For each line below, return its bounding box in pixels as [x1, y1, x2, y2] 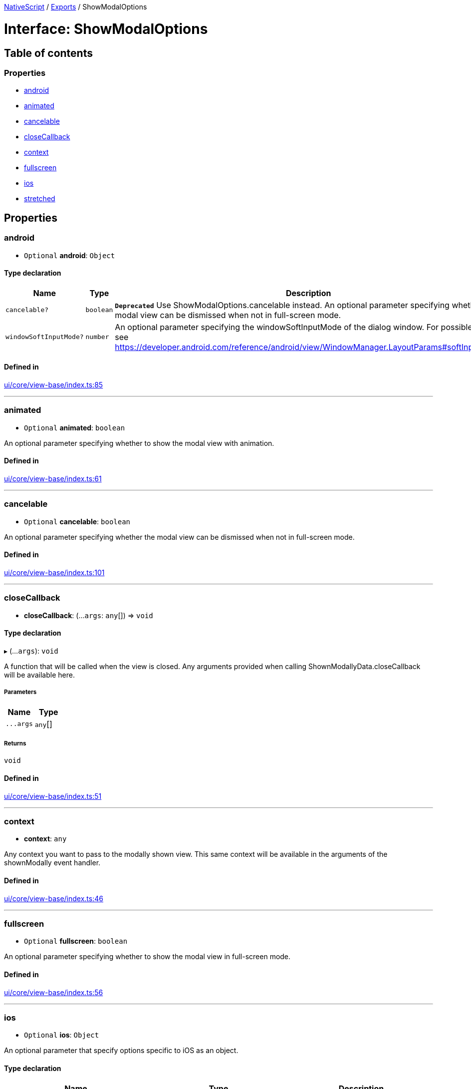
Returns [4, 740, 26, 747]
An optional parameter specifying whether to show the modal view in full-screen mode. [4, 952, 291, 961]
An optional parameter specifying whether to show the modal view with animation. [4, 438, 274, 447]
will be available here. [4, 670, 75, 679]
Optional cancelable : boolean [24, 517, 131, 526]
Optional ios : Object [24, 1031, 99, 1040]
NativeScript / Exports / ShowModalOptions [4, 2, 147, 11]
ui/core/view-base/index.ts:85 [4, 380, 103, 389]
